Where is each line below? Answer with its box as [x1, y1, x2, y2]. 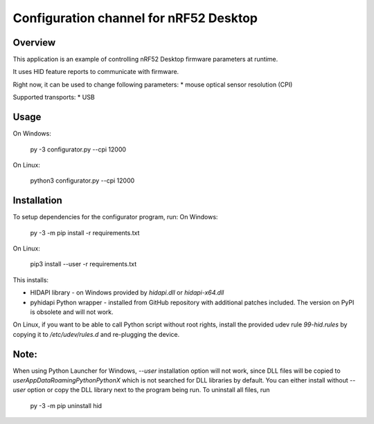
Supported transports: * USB [12, 93, 95, 102]
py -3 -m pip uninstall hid [30, 401, 103, 409]
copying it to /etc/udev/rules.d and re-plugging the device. [12, 330, 180, 338]
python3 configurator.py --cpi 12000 [30, 176, 135, 185]
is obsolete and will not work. [30, 308, 114, 316]
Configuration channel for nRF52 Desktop [12, 10, 258, 26]
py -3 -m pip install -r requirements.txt [30, 228, 140, 237]
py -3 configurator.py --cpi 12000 [30, 145, 127, 154]
